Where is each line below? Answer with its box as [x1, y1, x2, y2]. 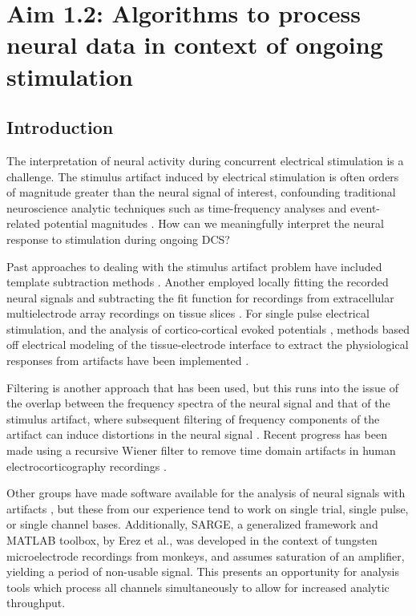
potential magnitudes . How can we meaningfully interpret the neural [43, 215, 384, 232]
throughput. [6, 594, 66, 611]
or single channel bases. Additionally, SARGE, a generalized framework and [6, 516, 378, 533]
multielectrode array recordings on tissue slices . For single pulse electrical [6, 305, 370, 322]
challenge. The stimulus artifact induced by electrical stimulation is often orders [6, 168, 399, 184]
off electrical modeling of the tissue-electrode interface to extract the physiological [6, 336, 409, 353]
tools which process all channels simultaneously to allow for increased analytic [6, 578, 390, 595]
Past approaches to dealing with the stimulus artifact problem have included [6, 257, 382, 274]
